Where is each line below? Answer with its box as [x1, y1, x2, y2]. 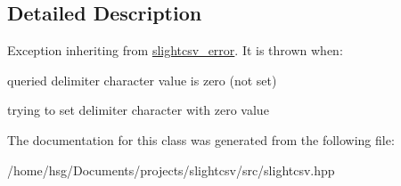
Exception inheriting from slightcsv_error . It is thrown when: [7, 41, 343, 60]
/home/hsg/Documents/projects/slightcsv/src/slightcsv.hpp [7, 160, 335, 179]
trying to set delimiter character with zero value [7, 101, 269, 119]
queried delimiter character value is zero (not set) [7, 70, 277, 89]
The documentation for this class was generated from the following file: [7, 130, 395, 149]
